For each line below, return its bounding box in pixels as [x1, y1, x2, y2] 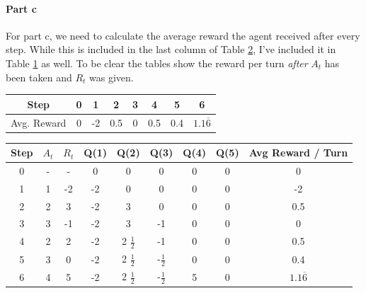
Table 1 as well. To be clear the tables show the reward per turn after [6, 55, 308, 70]
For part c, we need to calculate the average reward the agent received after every [6, 28, 360, 42]
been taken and [6, 69, 72, 84]
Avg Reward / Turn [248, 145, 348, 160]
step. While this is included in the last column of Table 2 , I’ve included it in [6, 42, 336, 57]
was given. [89, 69, 134, 84]
